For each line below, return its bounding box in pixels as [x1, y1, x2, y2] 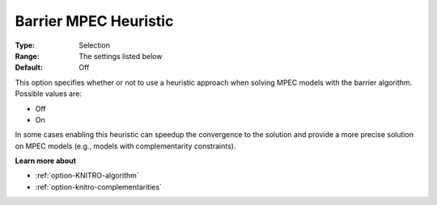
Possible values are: [15, 89, 83, 98]
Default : [15, 63, 44, 73]
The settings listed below [78, 51, 163, 61]
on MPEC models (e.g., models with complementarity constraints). [15, 141, 236, 151]
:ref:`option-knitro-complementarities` [35, 182, 162, 191]
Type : [15, 40, 36, 50]
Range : [15, 51, 40, 61]
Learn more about [15, 156, 77, 165]
